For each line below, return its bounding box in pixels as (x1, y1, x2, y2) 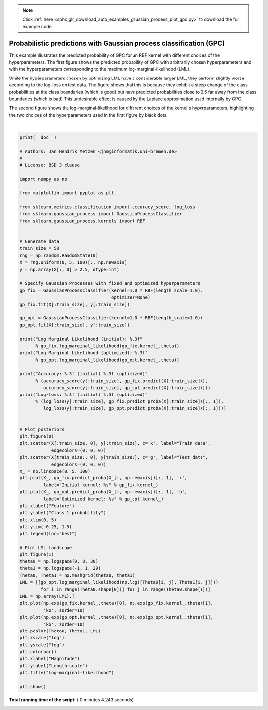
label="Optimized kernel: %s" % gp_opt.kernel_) (43, 496, 164, 502)
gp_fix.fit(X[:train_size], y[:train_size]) (19, 301, 130, 307)
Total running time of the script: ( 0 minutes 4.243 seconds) (9, 697, 134, 703)
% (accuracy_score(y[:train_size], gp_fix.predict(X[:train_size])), (35, 378, 208, 384)
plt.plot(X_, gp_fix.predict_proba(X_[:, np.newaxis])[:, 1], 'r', (19, 475, 188, 481)
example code (22, 23, 52, 29)
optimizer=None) (111, 295, 151, 300)
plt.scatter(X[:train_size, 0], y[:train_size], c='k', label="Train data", (19, 440, 211, 446)
